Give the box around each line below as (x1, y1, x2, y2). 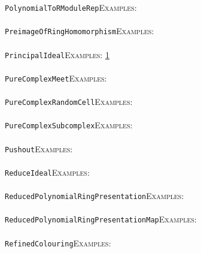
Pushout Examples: (5, 142, 73, 155)
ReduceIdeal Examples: (5, 165, 90, 178)
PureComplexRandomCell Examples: (5, 95, 133, 107)
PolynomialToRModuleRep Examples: (5, 1, 137, 13)
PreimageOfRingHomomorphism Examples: (5, 25, 154, 37)
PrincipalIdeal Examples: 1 (5, 48, 109, 61)
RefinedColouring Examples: (5, 236, 111, 249)
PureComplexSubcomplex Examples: (5, 119, 133, 131)
